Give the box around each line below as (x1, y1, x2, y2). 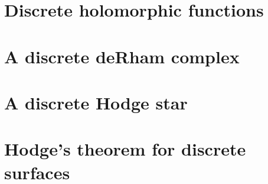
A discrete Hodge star (4, 90, 188, 114)
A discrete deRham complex (4, 44, 240, 68)
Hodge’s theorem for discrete (4, 137, 246, 161)
